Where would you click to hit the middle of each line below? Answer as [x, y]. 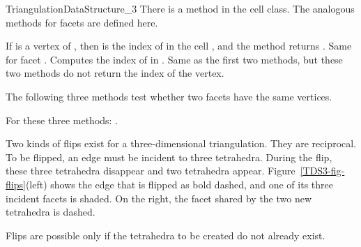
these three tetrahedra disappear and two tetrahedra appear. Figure [151, 171]
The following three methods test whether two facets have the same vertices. [169, 96]
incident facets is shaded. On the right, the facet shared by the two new [159, 198]
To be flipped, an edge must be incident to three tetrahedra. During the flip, [169, 157]
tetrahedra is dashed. [51, 212]
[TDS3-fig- [322, 171]
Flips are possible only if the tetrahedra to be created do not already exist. [166, 235]
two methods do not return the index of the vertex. [115, 73]
